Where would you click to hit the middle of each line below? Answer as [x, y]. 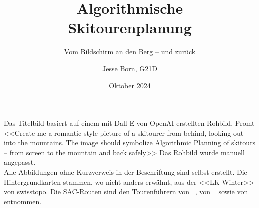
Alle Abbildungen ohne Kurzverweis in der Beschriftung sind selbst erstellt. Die [126, 172]
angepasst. [20, 162]
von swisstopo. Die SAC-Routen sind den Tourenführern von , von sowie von [126, 191]
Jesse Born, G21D [130, 68]
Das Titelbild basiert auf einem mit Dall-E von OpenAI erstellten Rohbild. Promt [129, 123]
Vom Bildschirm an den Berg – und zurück [130, 52]
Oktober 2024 [130, 85]
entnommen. [23, 201]
